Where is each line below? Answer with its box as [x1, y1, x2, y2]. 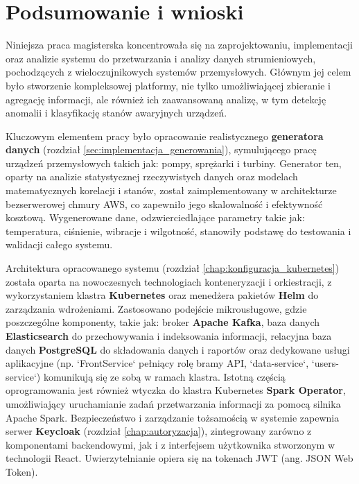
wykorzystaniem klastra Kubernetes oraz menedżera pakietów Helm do [6, 288, 319, 302]
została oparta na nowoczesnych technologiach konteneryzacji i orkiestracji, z [6, 274, 332, 288]
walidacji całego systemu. [6, 237, 113, 252]
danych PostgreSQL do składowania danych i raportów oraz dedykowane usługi [6, 342, 350, 356]
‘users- [311, 356, 339, 370]
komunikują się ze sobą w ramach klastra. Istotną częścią [43, 369, 286, 383]
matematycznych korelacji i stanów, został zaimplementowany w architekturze [6, 183, 337, 198]
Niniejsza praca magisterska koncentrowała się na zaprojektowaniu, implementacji [6, 37, 353, 52]
